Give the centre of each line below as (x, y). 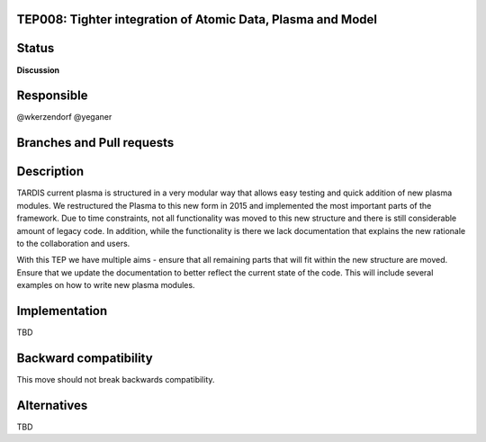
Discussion (38, 70)
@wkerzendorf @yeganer (64, 117)
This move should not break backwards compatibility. (116, 379)
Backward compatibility (85, 358)
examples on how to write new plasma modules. (106, 285)
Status (36, 48)
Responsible (52, 96)
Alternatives (52, 405)
